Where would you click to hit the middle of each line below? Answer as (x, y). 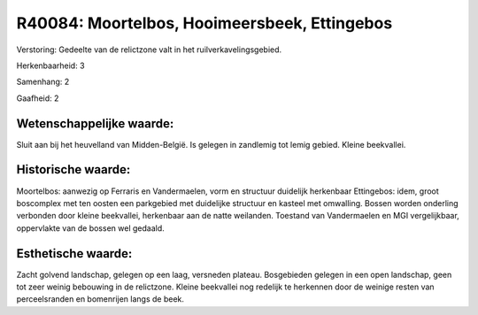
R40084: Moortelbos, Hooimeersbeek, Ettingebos (204, 23)
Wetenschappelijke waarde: (95, 123)
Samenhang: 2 (43, 82)
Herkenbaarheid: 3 (50, 65)
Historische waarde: (73, 169)
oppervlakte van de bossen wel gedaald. (90, 228)
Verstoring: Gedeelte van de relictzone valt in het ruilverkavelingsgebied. (149, 50)
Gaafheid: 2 (38, 98)
